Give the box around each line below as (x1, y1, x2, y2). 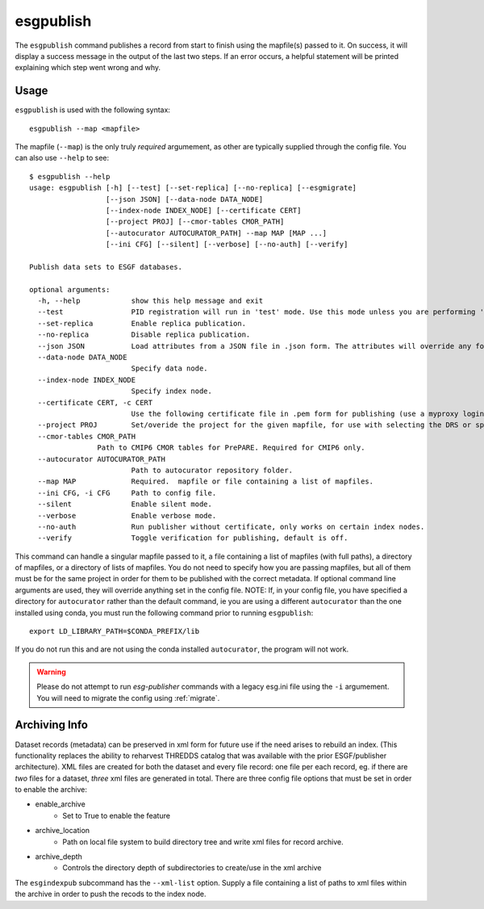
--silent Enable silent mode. (37, 500, 213, 509)
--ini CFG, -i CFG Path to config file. (37, 488, 217, 497)
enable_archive (35, 799, 86, 809)
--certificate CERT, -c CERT (37, 398, 153, 407)
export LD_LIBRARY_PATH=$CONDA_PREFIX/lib (29, 626, 200, 636)
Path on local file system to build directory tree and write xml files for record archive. (62, 836, 344, 847)
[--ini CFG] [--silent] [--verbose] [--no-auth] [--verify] (105, 240, 348, 249)
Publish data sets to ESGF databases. (29, 262, 183, 271)
